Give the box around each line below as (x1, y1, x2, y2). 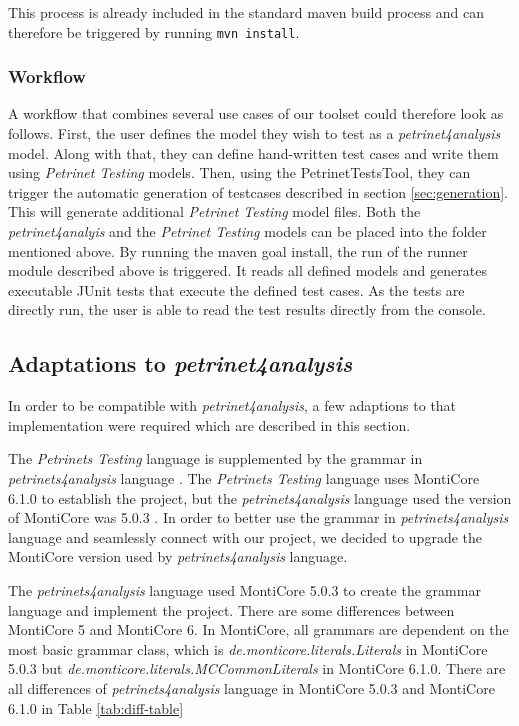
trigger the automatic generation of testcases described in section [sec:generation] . (8, 181, 508, 202)
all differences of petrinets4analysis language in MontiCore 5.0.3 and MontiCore (8, 677, 495, 698)
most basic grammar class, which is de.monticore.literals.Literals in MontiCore (8, 638, 488, 659)
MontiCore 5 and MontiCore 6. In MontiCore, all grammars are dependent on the (8, 619, 509, 640)
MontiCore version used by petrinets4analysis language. (8, 546, 348, 567)
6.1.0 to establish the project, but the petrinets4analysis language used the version (8, 487, 512, 508)
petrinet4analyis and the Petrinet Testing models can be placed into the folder (8, 221, 487, 242)
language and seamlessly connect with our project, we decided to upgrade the (8, 526, 482, 547)
